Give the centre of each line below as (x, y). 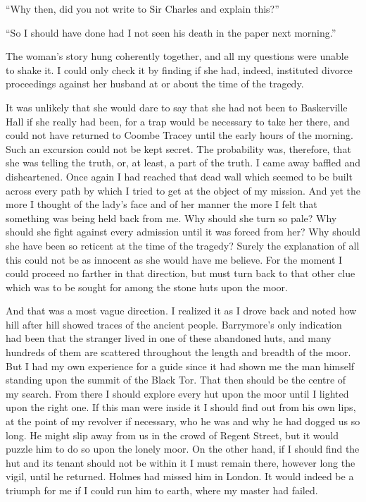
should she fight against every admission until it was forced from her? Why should (183, 232)
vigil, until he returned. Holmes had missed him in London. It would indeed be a (180, 476)
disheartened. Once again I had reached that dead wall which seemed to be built (179, 176)
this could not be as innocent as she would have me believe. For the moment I (174, 259)
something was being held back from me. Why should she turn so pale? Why (171, 218)
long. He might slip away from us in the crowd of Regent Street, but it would (172, 435)
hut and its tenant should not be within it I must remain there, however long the (181, 462)
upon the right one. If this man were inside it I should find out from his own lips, (181, 407)
